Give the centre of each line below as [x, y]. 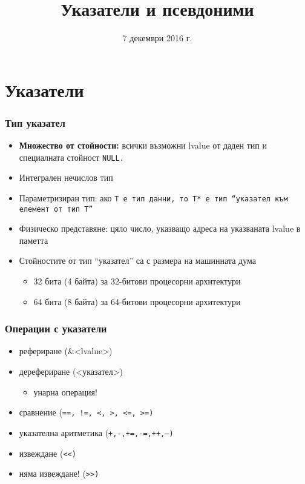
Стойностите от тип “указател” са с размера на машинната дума [137, 260]
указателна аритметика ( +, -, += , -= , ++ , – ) [96, 432]
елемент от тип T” [56, 209]
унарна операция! [65, 392]
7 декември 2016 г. [157, 38]
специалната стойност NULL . [71, 157]
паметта [34, 240]
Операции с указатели [56, 328]
